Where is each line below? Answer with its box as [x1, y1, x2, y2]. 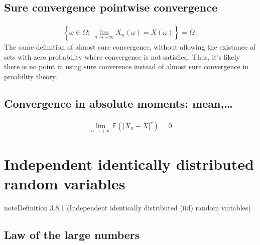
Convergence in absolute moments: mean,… [4, 96, 233, 111]
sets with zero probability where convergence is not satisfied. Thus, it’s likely [4, 51, 240, 62]
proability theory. [4, 71, 57, 82]
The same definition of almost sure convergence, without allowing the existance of [4, 42, 255, 52]
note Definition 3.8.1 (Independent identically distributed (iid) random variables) [4, 202, 251, 213]
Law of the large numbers [4, 227, 140, 242]
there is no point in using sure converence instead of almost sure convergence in [4, 61, 249, 72]
